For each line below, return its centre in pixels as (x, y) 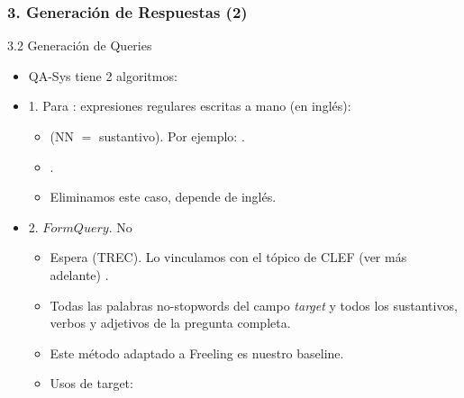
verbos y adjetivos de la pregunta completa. (170, 323)
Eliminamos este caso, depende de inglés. (163, 197)
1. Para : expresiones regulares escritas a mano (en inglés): (190, 106)
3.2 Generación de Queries (80, 45)
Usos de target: (91, 383)
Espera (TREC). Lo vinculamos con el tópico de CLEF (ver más (228, 257)
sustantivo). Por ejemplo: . (172, 136)
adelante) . (79, 274)
